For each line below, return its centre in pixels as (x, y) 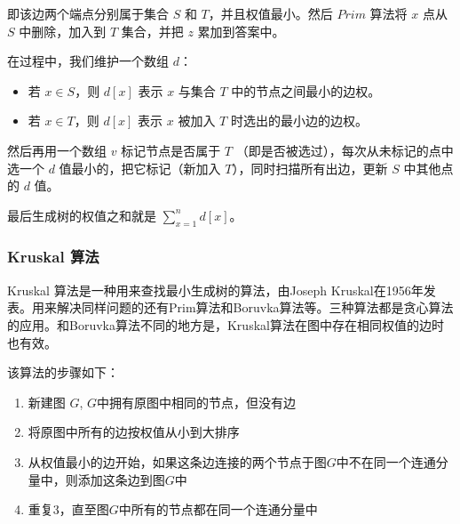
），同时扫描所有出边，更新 (310, 168)
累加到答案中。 (241, 31)
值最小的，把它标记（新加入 (140, 168)
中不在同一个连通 (386, 461)
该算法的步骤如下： (63, 372)
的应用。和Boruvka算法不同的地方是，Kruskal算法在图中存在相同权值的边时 (226, 324)
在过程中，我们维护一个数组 (88, 61)
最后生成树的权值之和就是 (82, 215)
